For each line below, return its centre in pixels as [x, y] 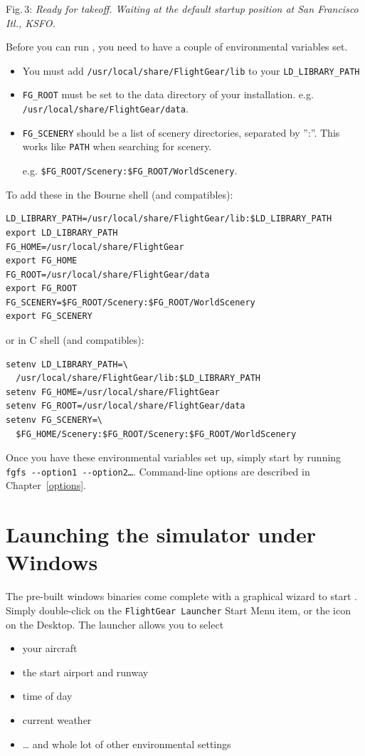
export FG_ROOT [42, 289]
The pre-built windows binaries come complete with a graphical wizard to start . [181, 596]
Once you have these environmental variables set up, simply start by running [174, 457]
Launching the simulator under [161, 534]
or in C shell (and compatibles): [75, 340]
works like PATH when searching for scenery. [117, 146]
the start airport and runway [85, 672]
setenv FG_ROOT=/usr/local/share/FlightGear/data [126, 406]
